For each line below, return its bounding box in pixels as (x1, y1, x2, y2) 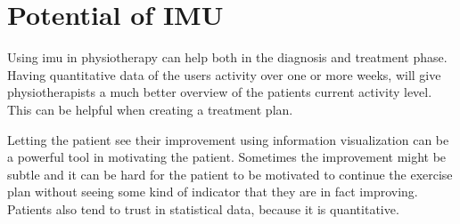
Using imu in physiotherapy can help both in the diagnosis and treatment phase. (7, 48, 448, 67)
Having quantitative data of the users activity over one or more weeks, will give (7, 65, 441, 84)
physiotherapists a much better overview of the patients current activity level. (7, 83, 432, 101)
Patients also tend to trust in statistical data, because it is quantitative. (7, 199, 399, 218)
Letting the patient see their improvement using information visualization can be (7, 130, 449, 148)
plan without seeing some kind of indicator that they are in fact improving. (7, 182, 418, 201)
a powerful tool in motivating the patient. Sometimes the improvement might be (7, 148, 447, 166)
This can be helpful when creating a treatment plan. (7, 100, 293, 118)
